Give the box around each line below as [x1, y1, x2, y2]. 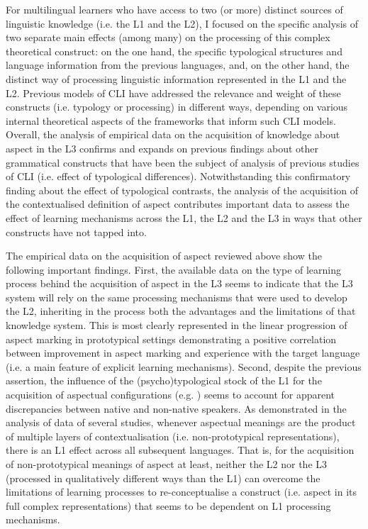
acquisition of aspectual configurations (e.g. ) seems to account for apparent [6, 387, 335, 402]
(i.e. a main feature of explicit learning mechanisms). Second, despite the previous [6, 359, 362, 374]
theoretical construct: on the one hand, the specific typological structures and [6, 43, 342, 58]
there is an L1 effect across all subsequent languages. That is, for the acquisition [6, 442, 355, 457]
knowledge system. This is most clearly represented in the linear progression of [6, 318, 347, 333]
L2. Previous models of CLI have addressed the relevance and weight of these [6, 85, 341, 100]
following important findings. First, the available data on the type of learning [6, 262, 342, 277]
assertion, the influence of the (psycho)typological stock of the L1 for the [6, 373, 322, 388]
